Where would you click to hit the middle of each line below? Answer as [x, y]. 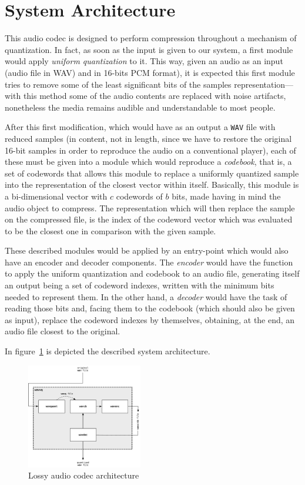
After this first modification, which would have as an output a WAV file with [140, 127]
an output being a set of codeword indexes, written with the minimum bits [140, 285]
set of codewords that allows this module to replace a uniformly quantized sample [152, 173]
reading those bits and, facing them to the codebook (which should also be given [150, 308]
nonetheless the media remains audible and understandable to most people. [140, 107]
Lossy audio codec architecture [84, 475]
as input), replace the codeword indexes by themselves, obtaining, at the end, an [150, 319]
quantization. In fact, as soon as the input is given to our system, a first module [149, 49]
